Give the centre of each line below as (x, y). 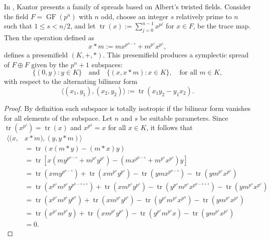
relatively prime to (204, 16)
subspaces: (107, 64)
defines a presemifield (36, 55)
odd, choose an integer (135, 16)
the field (16, 16)
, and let (83, 26)
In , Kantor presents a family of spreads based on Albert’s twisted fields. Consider (127, 6)
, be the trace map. (222, 26)
